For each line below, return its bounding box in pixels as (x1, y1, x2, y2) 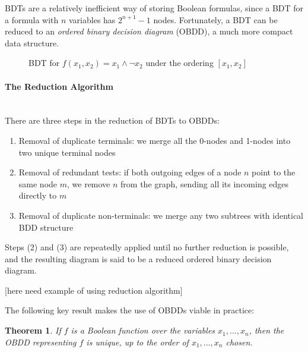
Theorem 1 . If (5, 324, 61, 337)
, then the (249, 324, 284, 337)
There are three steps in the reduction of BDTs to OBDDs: (5, 114, 220, 127)
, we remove (67, 177, 110, 190)
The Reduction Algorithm (5, 80, 113, 92)
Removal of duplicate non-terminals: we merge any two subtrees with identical (18, 209, 304, 221)
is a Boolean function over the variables (71, 324, 215, 337)
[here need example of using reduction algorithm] (5, 284, 183, 296)
